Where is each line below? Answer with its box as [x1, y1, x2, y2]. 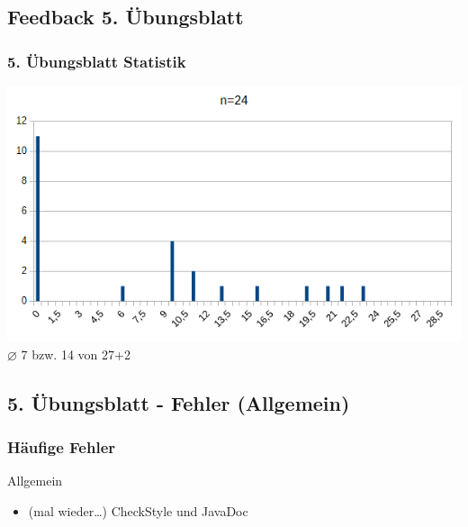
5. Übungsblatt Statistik [7, 50, 186, 72]
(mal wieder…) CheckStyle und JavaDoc [28, 502, 248, 521]
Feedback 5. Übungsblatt [7, 3, 244, 31]
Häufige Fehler [7, 436, 116, 459]
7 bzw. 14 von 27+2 [21, 344, 130, 363]
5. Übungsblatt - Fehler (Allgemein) [7, 388, 350, 416]
